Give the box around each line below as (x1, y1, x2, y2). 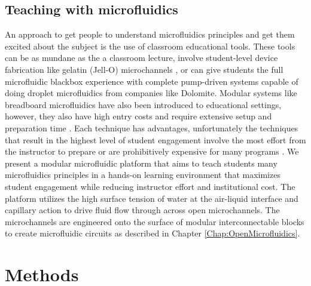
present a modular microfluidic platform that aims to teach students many (5, 156, 278, 169)
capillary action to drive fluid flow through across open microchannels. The (5, 204, 280, 216)
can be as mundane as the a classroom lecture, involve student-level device (5, 51, 278, 64)
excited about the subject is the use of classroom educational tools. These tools (5, 39, 295, 52)
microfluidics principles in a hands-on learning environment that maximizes (5, 168, 280, 181)
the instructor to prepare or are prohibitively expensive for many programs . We (5, 145, 299, 158)
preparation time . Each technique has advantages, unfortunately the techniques (5, 121, 298, 134)
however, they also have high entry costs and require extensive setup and (5, 110, 272, 122)
